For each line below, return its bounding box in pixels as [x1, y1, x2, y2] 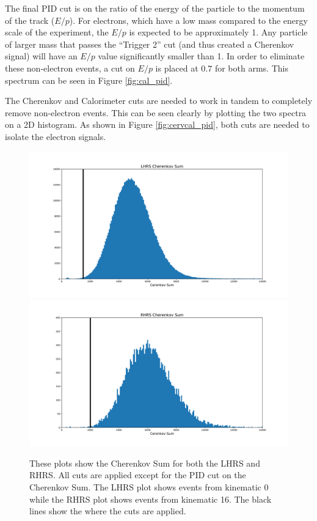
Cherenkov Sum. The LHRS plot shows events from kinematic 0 [29, 480, 269, 493]
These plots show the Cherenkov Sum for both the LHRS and [29, 456, 260, 469]
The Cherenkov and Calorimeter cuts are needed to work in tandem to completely [5, 94, 313, 107]
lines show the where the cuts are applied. [29, 504, 186, 517]
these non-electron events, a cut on [5, 61, 135, 74]
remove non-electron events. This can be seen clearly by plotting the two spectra [5, 106, 307, 119]
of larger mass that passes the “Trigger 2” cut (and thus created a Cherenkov [5, 37, 294, 50]
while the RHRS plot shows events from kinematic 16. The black [29, 492, 272, 505]
